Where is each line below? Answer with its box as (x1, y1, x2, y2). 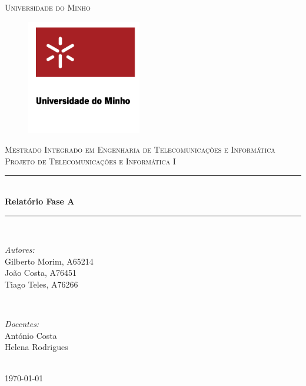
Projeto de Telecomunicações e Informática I (5, 154, 176, 167)
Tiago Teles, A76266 (5, 278, 78, 290)
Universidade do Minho (5, 1, 91, 13)
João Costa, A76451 (5, 266, 76, 279)
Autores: (5, 243, 35, 256)
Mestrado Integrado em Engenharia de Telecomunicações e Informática (5, 143, 275, 156)
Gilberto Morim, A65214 (5, 255, 94, 267)
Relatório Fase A (5, 194, 75, 207)
